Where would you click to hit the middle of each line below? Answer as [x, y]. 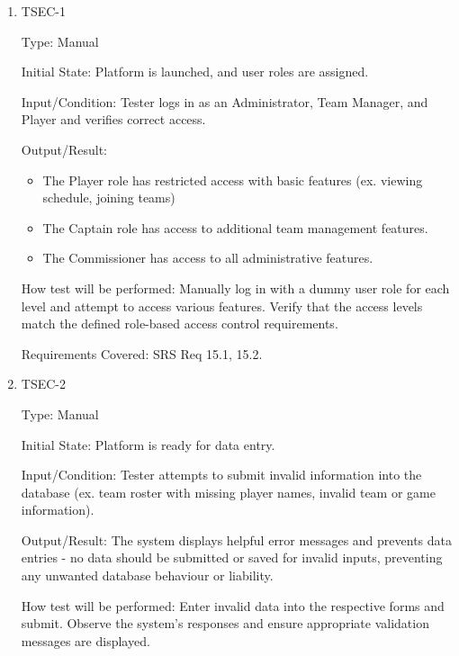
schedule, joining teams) [109, 198]
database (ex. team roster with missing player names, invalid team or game [228, 492]
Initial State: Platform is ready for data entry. [148, 444]
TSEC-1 [43, 11]
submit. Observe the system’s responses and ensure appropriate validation [225, 623]
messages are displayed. [85, 640]
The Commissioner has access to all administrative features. [208, 258]
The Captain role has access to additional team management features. [235, 227]
